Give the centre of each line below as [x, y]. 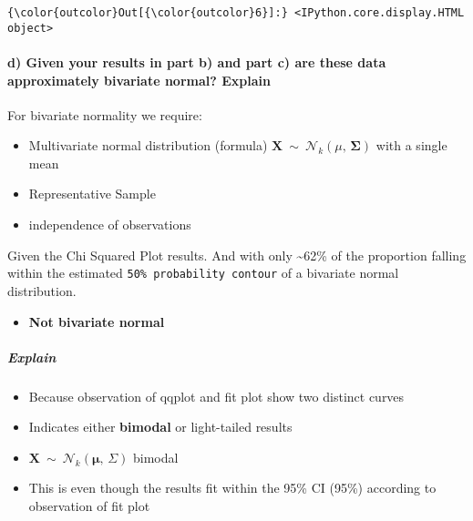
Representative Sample [92, 194]
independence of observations [110, 225]
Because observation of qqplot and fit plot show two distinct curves [216, 396]
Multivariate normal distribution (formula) [148, 145]
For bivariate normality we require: [105, 114]
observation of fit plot [89, 506]
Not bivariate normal [97, 321]
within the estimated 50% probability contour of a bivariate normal [203, 273]
